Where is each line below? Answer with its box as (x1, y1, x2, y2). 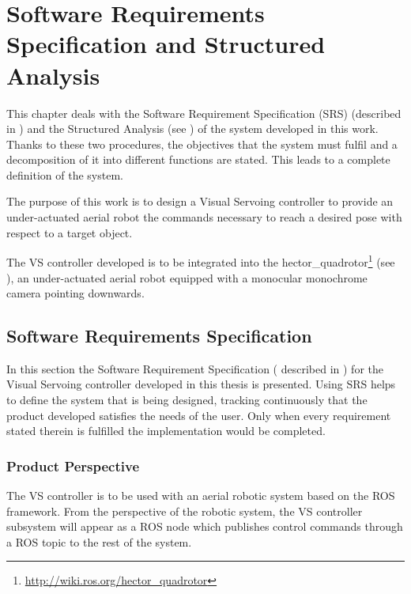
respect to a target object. (6, 224, 133, 240)
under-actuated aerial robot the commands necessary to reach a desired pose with (6, 209, 402, 225)
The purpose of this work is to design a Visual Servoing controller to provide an (6, 193, 394, 210)
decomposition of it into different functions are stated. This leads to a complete (6, 151, 390, 168)
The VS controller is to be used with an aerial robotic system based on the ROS (6, 487, 395, 504)
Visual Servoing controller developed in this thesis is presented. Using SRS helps (6, 376, 396, 392)
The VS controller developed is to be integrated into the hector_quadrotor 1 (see (6, 252, 395, 270)
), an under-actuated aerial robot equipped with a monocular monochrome (6, 269, 368, 286)
